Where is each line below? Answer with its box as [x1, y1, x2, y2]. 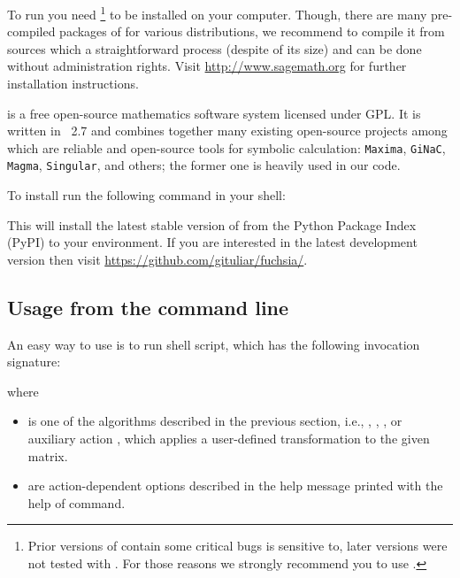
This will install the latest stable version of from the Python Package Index [7, 215, 417, 234]
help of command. [27, 493, 126, 512]
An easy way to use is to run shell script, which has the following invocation [7, 335, 420, 353]
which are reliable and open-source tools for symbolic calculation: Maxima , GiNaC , [7, 138, 446, 157]
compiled [7, 22, 56, 41]
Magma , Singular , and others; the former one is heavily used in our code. [7, 156, 401, 174]
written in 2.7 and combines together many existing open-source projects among [7, 121, 448, 140]
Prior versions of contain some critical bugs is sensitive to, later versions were [27, 536, 448, 555]
